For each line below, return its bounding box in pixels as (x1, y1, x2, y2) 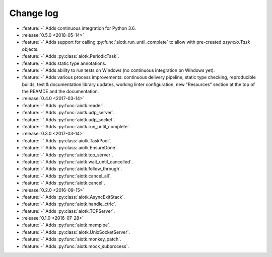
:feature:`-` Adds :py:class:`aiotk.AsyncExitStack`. (22, 194, 125, 200)
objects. (22, 46, 39, 52)
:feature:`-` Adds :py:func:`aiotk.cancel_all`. (22, 173, 112, 179)
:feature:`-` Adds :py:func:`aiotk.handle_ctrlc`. (22, 201, 117, 207)
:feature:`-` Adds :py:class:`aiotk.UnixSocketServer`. (22, 229, 130, 235)
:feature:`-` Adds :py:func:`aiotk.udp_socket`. (22, 116, 115, 123)
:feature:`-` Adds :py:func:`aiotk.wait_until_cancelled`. (22, 158, 133, 164)
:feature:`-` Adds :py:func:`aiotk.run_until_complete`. (22, 124, 130, 130)
